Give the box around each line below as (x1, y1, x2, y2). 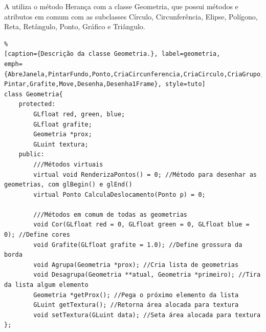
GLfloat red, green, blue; (33, 110, 125, 118)
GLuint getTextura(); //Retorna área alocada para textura (33, 301, 239, 309)
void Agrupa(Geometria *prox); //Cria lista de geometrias (33, 261, 239, 268)
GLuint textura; (33, 140, 88, 148)
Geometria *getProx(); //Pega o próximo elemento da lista (33, 291, 239, 299)
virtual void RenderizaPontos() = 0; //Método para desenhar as (33, 171, 257, 178)
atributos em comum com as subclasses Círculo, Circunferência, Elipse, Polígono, (4, 11, 258, 22)
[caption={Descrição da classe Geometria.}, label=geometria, (4, 50, 220, 58)
